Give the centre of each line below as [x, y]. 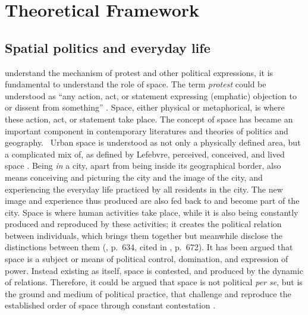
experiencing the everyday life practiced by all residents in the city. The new [144, 189]
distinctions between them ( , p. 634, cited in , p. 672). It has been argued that [149, 247]
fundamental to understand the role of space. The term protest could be [136, 84]
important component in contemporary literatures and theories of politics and [147, 130]
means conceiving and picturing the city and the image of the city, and [134, 177]
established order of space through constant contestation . [110, 305]
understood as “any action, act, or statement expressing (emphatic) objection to [151, 95]
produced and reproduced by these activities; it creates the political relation [143, 224]
